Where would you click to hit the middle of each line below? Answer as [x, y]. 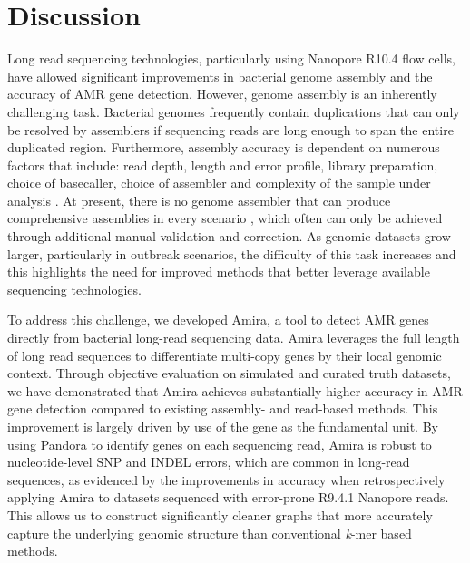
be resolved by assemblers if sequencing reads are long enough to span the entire [230, 129]
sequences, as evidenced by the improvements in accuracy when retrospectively [226, 479]
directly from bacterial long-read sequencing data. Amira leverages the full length [234, 338]
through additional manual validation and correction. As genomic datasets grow [229, 236]
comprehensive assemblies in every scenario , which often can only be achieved [225, 218]
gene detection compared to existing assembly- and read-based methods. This [223, 408]
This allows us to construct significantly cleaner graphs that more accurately [220, 514]
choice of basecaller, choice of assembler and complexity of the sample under [219, 183]
